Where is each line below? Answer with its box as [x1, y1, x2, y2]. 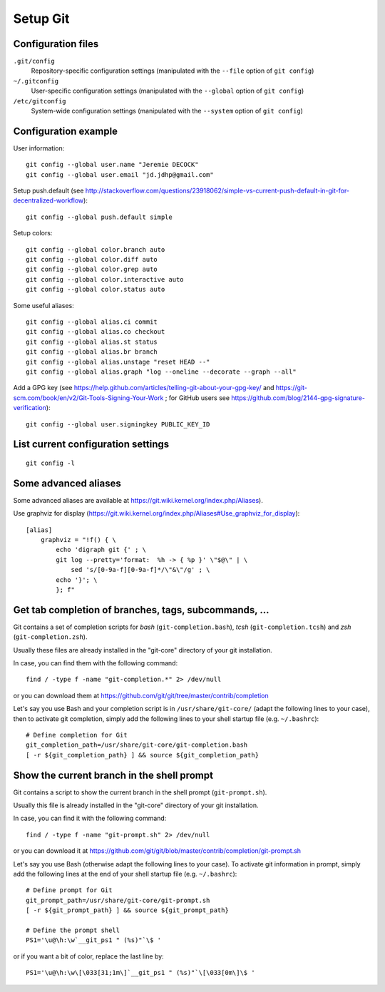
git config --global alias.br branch [26, 348, 158, 356]
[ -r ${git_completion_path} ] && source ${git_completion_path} [26, 751, 260, 759]
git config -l [26, 459, 75, 467]
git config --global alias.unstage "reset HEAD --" [26, 357, 210, 366]
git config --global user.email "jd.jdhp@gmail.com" [26, 170, 214, 178]
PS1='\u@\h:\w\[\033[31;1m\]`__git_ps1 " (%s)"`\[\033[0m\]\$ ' [26, 968, 256, 977]
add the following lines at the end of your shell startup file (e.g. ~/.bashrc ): [13, 870, 237, 879]
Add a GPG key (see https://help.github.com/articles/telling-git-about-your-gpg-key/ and [13, 384, 274, 392]
